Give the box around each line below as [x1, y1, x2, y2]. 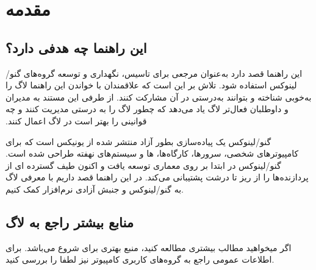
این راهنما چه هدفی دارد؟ [5, 38, 147, 57]
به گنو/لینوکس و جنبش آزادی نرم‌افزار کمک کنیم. [5, 182, 184, 195]
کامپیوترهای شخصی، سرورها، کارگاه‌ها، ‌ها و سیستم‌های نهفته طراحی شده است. [5, 147, 299, 160]
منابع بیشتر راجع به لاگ [5, 212, 134, 231]
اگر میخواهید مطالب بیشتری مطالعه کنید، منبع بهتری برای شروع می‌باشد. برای [5, 241, 292, 254]
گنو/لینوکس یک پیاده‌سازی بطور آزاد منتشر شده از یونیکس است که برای [5, 135, 271, 147]
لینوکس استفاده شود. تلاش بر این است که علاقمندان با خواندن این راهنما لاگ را [5, 79, 297, 91]
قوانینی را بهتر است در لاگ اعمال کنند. [5, 114, 147, 127]
